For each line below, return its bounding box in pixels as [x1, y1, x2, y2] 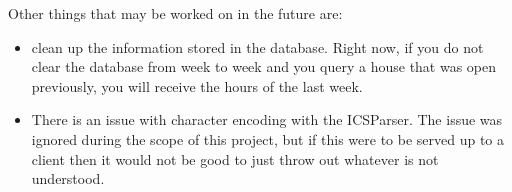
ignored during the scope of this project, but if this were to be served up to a [31, 128, 505, 149]
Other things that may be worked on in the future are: [8, 3, 343, 23]
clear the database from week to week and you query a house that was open [31, 56, 497, 77]
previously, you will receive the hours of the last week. [31, 75, 363, 96]
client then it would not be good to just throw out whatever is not [31, 148, 439, 169]
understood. [31, 168, 105, 189]
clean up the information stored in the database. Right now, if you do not [31, 36, 484, 57]
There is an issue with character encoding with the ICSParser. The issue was [31, 109, 503, 130]
